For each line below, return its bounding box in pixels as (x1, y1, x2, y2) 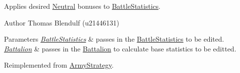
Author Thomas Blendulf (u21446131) (4, 17, 119, 27)
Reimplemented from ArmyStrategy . (4, 60, 114, 70)
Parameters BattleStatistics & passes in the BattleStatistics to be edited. (4, 34, 224, 44)
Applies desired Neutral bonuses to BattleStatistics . (4, 1, 161, 11)
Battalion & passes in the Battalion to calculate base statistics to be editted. (4, 43, 237, 53)
